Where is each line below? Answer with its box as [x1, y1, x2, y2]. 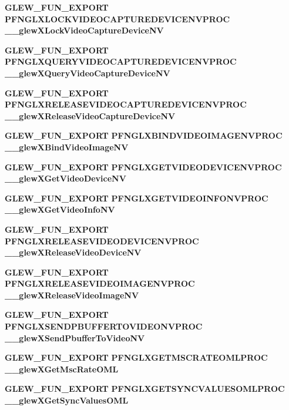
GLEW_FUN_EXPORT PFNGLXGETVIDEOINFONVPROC [5, 191, 268, 204]
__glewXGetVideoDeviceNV [5, 172, 126, 184]
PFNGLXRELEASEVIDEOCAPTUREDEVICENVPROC [5, 98, 247, 110]
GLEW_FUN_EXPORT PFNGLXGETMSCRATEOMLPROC [5, 351, 268, 364]
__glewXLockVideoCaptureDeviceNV [5, 24, 164, 36]
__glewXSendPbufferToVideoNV [5, 331, 145, 344]
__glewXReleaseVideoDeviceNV [5, 246, 142, 258]
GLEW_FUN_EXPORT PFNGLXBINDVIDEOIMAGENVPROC [5, 129, 283, 142]
